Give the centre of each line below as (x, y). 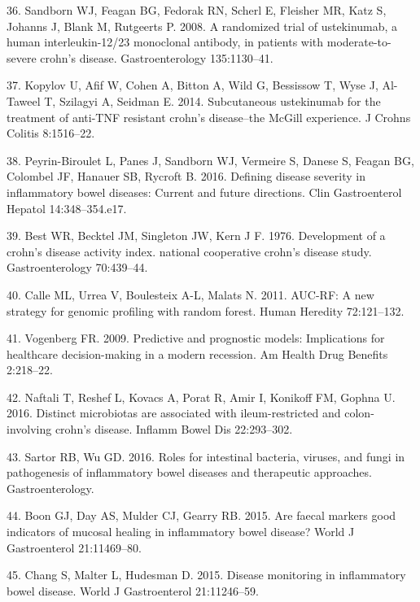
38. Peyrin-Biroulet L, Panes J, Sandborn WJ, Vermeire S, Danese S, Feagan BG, (210, 160)
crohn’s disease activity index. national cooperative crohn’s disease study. (189, 251)
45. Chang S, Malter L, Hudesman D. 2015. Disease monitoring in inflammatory (206, 575)
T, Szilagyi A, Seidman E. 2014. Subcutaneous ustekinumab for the (212, 100)
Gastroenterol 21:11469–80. (74, 547)
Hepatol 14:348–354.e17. (67, 208)
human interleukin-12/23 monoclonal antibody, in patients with (165, 42)
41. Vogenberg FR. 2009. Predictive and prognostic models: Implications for (196, 338)
